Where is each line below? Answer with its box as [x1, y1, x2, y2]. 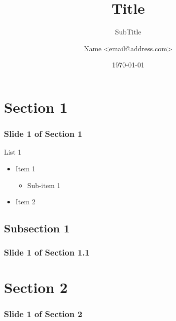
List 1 [4, 147, 22, 157]
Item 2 [15, 196, 35, 207]
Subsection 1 [4, 221, 70, 236]
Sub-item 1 [27, 180, 61, 190]
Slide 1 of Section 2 [4, 307, 82, 320]
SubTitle [115, 27, 141, 37]
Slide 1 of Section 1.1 [4, 246, 90, 258]
